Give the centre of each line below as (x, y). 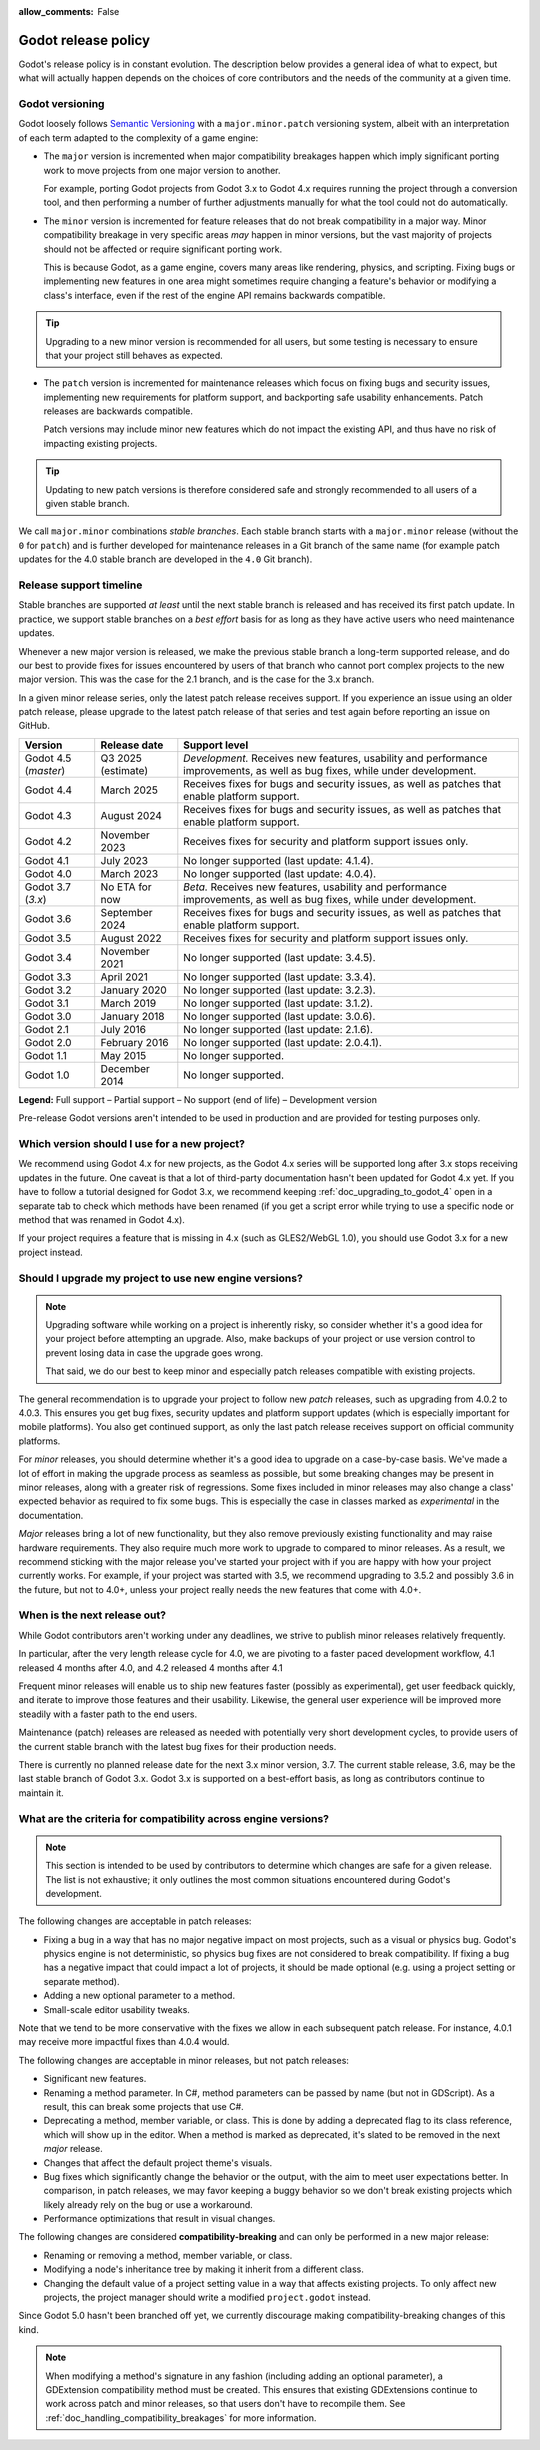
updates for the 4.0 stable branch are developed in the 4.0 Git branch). (165, 559)
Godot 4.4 (48, 790)
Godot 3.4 (48, 957)
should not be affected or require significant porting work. (163, 249)
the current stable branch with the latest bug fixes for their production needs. (177, 1746)
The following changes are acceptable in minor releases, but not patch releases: (184, 2060)
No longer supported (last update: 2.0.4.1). (282, 1042)
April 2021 (124, 977)
